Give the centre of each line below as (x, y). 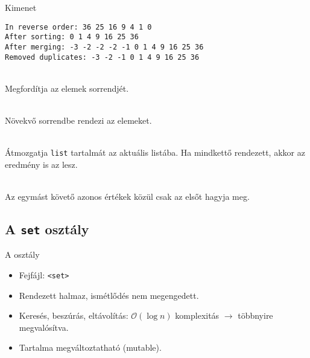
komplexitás (197, 315)
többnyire (255, 315)
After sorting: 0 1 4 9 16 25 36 (72, 37)
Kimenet (21, 7)
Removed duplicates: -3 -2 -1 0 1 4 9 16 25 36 (102, 57)
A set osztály (47, 229)
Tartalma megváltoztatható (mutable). (90, 347)
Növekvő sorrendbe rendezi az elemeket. (78, 120)
